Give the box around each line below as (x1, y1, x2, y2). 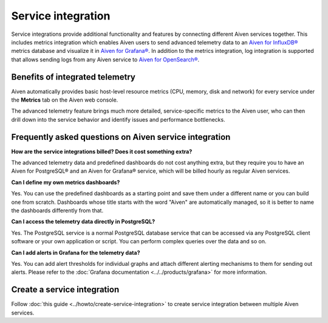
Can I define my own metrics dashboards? (11, 178, 120, 186)
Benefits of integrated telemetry (11, 72, 136, 82)
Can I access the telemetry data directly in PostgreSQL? (11, 218, 155, 225)
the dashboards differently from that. (11, 207, 103, 214)
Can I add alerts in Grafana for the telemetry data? (11, 249, 140, 256)
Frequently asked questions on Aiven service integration (11, 131, 231, 142)
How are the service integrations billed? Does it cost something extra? (11, 148, 193, 155)
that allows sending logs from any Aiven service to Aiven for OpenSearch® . (11, 55, 200, 63)
